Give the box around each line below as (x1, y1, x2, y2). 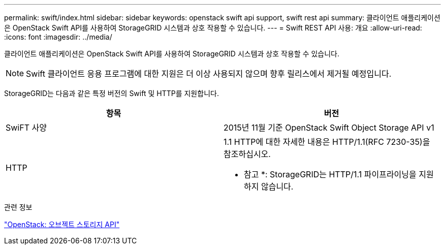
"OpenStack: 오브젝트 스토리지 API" (4, 220, 120, 229)
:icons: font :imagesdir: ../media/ (4, 33, 112, 41)
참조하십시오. (224, 149, 271, 159)
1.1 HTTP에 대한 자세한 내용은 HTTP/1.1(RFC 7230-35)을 (224, 137, 430, 147)
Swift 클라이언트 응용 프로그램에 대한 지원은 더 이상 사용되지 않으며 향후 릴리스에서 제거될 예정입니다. (26, 69, 392, 79)
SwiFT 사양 (6, 122, 47, 133)
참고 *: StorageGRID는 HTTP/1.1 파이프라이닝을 (244, 169, 417, 179)
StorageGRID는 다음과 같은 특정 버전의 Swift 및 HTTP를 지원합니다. (4, 89, 219, 98)
